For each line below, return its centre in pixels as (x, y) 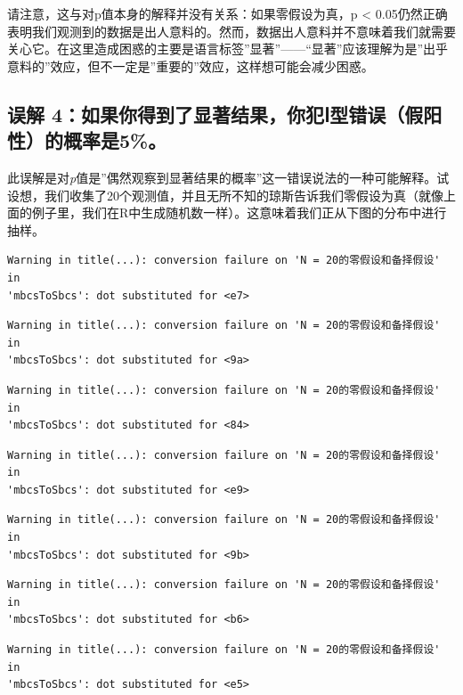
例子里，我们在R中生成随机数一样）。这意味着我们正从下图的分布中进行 (239, 213)
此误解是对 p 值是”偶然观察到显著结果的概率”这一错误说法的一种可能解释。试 (228, 177)
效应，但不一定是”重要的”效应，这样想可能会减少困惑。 (212, 65)
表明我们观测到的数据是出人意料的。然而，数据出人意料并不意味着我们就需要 (231, 31)
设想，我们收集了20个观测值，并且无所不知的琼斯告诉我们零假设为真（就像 (225, 195)
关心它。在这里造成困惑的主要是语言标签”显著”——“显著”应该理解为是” (215, 49)
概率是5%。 (115, 140)
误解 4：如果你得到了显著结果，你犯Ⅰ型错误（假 (215, 114)
